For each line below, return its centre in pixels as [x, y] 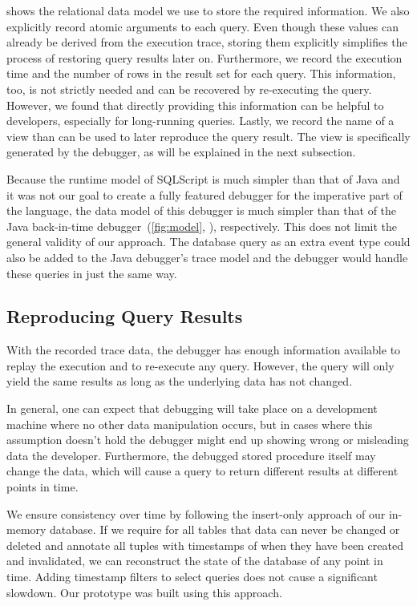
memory [26, 529]
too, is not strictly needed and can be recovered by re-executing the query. [189, 89]
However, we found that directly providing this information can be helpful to [195, 105]
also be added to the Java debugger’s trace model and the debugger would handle [207, 257]
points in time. [43, 487]
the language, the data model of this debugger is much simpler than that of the [202, 210]
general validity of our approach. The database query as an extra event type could [208, 242]
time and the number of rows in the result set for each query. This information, [201, 73]
